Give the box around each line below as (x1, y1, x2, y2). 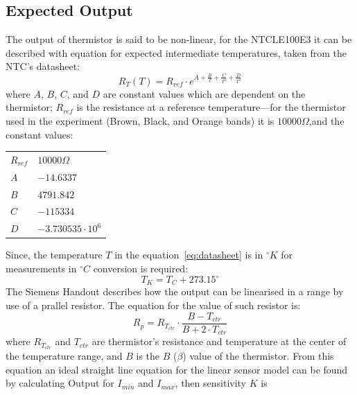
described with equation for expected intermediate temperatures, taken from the (6, 45, 347, 60)
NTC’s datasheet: (6, 59, 80, 73)
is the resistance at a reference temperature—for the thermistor (76, 100, 346, 114)
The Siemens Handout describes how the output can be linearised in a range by (6, 284, 344, 299)
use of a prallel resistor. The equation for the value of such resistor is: (6, 298, 301, 313)
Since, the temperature (6, 247, 103, 262)
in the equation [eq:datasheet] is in (114, 247, 263, 262)
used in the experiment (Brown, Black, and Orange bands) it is (6, 113, 275, 128)
